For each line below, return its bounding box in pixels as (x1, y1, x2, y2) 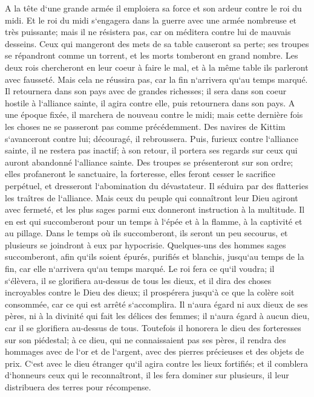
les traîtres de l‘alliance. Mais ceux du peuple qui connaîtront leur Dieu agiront (5, 191, 298, 204)
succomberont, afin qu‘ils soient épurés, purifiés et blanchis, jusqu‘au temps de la (5, 250, 304, 263)
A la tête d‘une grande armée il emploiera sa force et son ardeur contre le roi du (5, 2, 302, 14)
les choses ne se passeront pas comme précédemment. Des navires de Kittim (5, 120, 286, 132)
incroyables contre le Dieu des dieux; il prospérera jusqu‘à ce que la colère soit (5, 286, 295, 299)
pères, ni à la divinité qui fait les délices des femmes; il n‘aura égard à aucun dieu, (5, 309, 310, 322)
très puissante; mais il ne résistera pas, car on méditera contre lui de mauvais (5, 25, 291, 38)
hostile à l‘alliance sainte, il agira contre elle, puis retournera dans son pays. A (5, 96, 295, 109)
